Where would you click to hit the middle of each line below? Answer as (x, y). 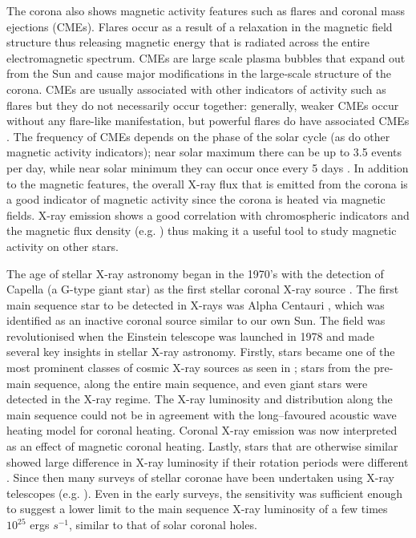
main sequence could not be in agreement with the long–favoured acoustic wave (202, 414)
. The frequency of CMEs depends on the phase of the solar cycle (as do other (198, 136)
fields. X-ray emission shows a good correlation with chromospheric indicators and (208, 214)
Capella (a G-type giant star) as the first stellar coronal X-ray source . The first (203, 289)
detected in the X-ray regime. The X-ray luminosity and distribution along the (200, 399)
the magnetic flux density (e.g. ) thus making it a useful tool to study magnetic (202, 231)
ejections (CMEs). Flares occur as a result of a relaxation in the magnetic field (200, 26)
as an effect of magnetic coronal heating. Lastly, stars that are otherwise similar (202, 446)
